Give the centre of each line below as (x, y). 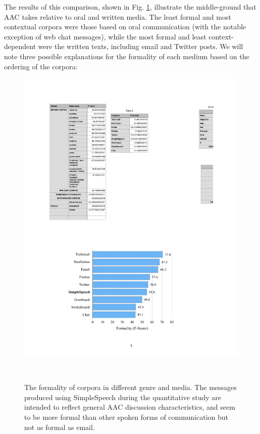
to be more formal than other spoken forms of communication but (126, 417)
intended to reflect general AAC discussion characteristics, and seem (130, 407)
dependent (20, 46)
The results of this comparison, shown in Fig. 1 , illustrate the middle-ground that (130, 7)
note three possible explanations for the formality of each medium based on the (127, 56)
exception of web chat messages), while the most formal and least (105, 36)
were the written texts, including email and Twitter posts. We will (141, 46)
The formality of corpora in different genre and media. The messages (131, 387)
